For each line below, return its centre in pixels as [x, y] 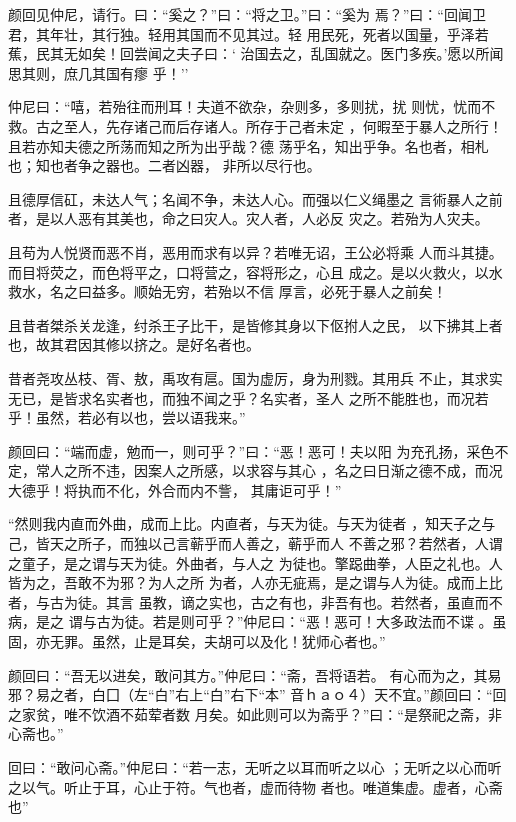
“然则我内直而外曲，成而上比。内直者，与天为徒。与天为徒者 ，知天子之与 [252, 523]
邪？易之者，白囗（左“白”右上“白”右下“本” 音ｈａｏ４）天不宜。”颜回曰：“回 [257, 694]
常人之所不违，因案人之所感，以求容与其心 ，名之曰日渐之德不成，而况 [269, 470]
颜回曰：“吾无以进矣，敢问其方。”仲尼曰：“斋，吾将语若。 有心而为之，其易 [255, 674]
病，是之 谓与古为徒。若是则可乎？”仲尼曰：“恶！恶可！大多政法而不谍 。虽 [257, 621]
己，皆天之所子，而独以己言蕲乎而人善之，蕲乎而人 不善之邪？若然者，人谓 [255, 543]
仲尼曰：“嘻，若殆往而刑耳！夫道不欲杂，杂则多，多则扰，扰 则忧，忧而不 [252, 106]
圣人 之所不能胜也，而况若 [402, 397]
